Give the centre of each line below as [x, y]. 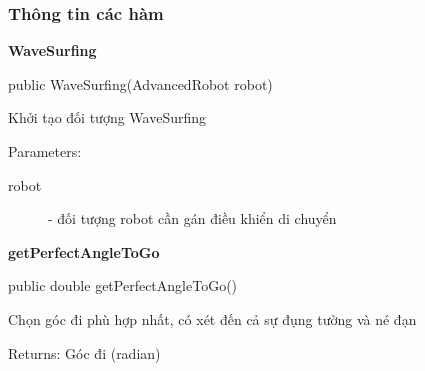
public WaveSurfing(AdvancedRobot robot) [140, 83]
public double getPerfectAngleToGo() [123, 285]
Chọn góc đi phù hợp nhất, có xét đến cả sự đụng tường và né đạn [212, 318]
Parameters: [45, 151]
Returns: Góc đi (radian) [84, 352]
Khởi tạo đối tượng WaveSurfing [107, 117]
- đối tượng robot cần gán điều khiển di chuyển [192, 218]
